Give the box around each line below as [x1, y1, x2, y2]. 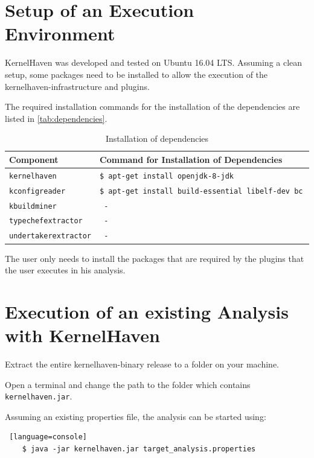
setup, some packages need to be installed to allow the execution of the [5, 68, 268, 80]
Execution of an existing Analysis [5, 299, 289, 323]
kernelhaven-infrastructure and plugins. [5, 80, 150, 92]
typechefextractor [9, 217, 83, 226]
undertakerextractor [9, 232, 92, 241]
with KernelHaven [5, 323, 160, 348]
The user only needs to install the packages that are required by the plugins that [5, 252, 304, 264]
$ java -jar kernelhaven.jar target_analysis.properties [22, 445, 256, 454]
